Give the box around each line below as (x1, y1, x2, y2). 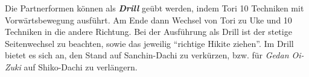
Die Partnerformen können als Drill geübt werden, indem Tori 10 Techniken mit (5, 2, 304, 14)
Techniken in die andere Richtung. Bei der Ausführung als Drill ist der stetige (5, 25, 292, 38)
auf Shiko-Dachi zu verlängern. (24, 60, 138, 73)
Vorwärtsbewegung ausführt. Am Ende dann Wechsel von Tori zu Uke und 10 (5, 13, 292, 26)
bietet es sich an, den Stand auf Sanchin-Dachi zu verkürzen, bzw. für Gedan (5, 49, 289, 61)
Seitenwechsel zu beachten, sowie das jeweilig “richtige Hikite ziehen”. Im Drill (5, 37, 294, 49)
